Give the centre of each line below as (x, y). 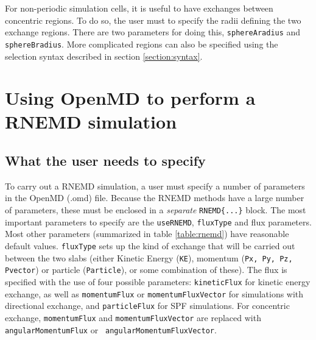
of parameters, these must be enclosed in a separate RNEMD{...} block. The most (156, 210)
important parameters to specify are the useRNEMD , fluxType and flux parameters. (158, 221)
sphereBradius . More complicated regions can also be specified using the (142, 44)
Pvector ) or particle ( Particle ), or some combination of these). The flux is (146, 270)
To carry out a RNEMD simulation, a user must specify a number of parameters (155, 186)
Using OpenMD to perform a (130, 98)
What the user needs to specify (105, 161)
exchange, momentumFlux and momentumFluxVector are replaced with (133, 317)
